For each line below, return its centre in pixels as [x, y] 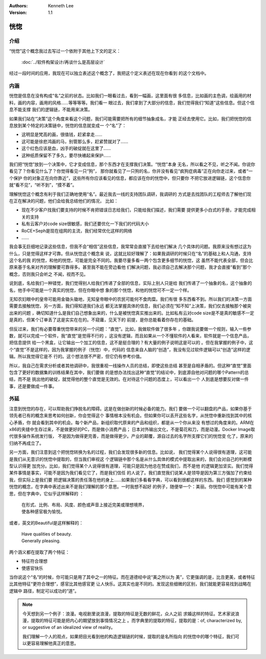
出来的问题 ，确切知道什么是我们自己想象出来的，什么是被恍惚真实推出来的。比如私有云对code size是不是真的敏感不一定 [132, 313]
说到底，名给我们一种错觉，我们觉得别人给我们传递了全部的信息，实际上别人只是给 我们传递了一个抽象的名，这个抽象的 [131, 283]
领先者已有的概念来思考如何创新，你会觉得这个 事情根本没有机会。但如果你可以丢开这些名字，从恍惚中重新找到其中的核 [131, 416]
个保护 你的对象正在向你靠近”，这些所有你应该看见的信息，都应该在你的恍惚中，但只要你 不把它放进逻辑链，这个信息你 [130, 178]
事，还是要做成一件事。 [33, 386]
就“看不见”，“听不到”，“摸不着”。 [43, 185]
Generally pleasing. [41, 541]
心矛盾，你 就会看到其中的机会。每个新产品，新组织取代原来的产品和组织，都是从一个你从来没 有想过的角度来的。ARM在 [132, 422]
